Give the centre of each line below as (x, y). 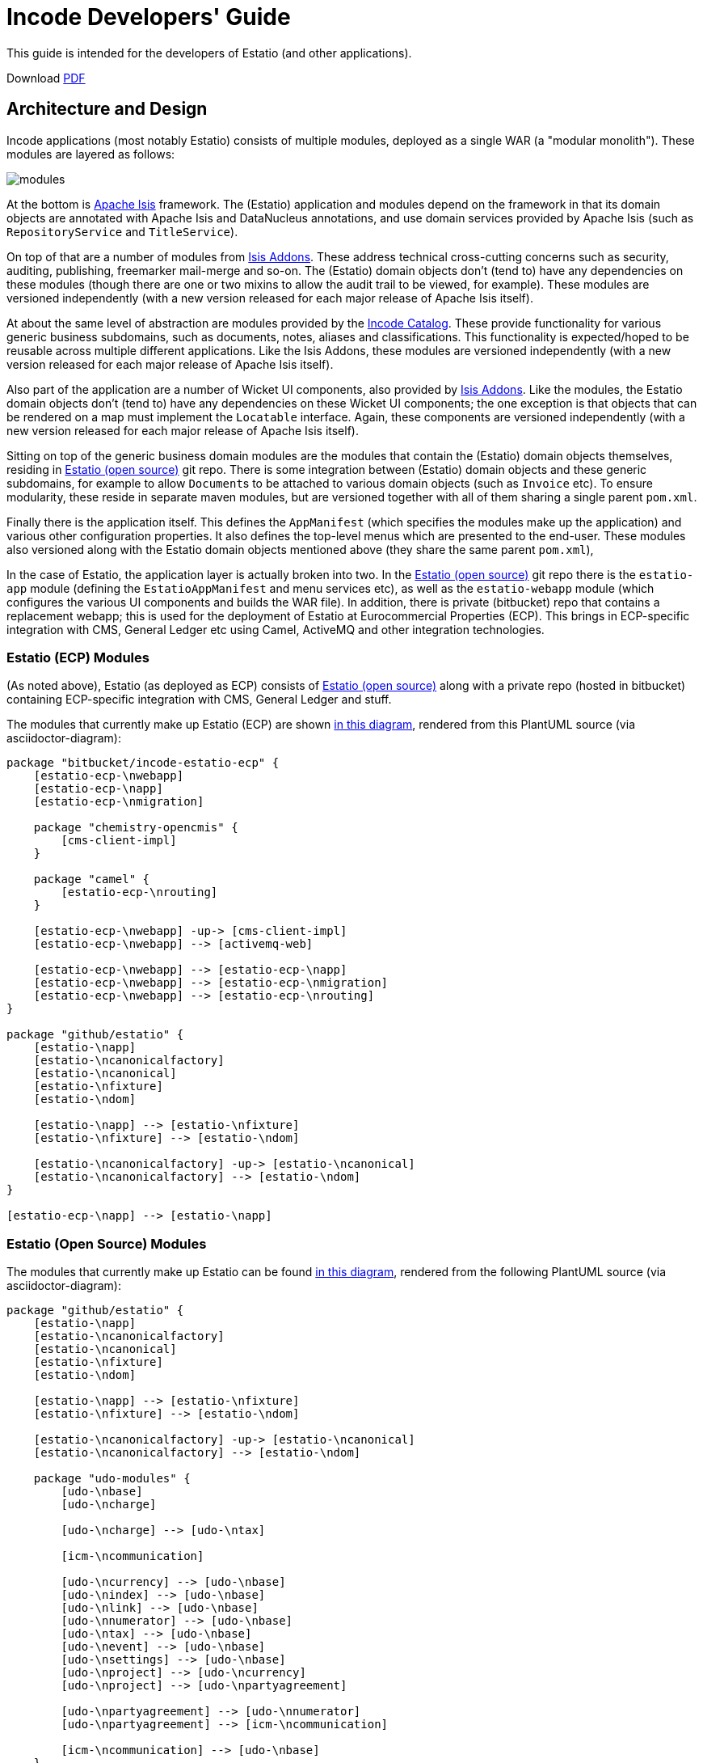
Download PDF (46, 78)
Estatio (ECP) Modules (78, 657)
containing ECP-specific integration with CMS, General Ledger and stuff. (199, 700)
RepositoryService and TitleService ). (122, 231)
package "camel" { (92, 879)
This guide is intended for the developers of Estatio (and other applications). (209, 53)
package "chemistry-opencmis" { (136, 828)
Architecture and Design (107, 109)
